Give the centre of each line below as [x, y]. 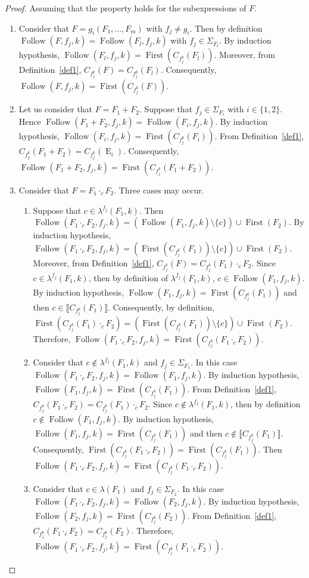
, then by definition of [128, 277]
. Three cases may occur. [159, 190]
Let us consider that [56, 109]
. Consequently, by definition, [161, 307]
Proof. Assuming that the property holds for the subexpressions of [126, 8]
